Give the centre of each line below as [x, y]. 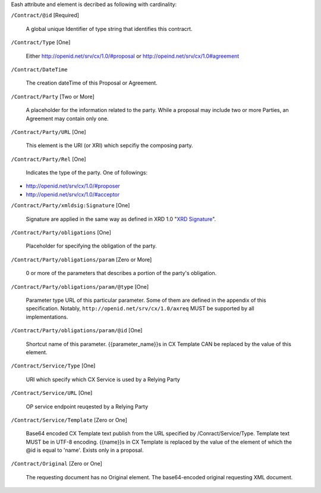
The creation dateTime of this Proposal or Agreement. [92, 83]
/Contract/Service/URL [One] [52, 393]
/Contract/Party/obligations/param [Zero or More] [81, 260]
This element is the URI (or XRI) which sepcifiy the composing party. [109, 145]
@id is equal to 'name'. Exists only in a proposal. [85, 450]
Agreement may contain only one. [67, 118]
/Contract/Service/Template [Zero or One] [69, 420]
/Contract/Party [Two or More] [53, 96]
